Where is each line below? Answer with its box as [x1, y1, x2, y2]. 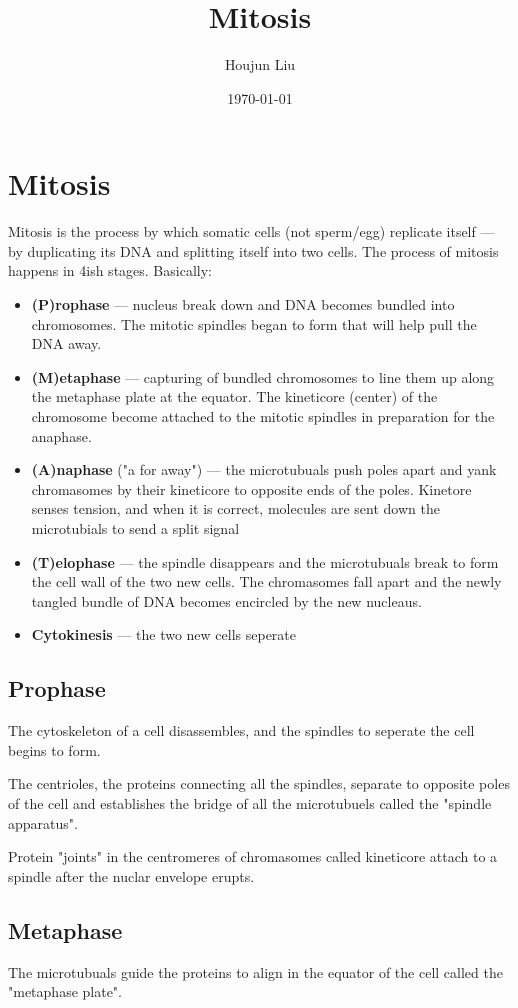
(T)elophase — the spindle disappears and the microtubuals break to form [31, 551, 499, 572]
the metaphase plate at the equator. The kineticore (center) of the [31, 386, 438, 407]
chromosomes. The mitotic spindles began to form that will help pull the [31, 313, 477, 334]
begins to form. [8, 739, 101, 760]
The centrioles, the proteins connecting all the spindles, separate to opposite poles [8, 773, 510, 794]
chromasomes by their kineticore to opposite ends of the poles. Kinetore [31, 478, 472, 499]
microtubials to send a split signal [31, 517, 240, 538]
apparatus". [8, 812, 78, 833]
